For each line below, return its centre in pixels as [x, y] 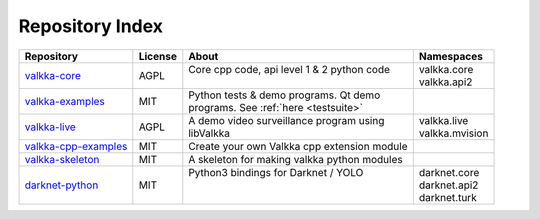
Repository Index [91, 26]
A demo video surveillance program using [286, 120]
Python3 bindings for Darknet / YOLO [276, 172]
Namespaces [451, 56]
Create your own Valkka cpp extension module [298, 146]
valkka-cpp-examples [76, 146]
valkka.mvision [453, 133]
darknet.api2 [448, 185]
